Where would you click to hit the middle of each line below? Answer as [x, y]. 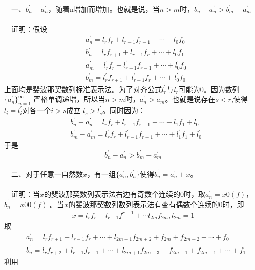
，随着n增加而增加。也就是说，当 [104, 8]
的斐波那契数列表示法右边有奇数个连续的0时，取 [125, 194]
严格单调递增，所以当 [69, 99]
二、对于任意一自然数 [47, 174]
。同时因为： [124, 110]
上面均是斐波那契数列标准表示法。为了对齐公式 [83, 89]
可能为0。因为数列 [209, 89]
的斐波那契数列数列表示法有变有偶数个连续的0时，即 [156, 204]
